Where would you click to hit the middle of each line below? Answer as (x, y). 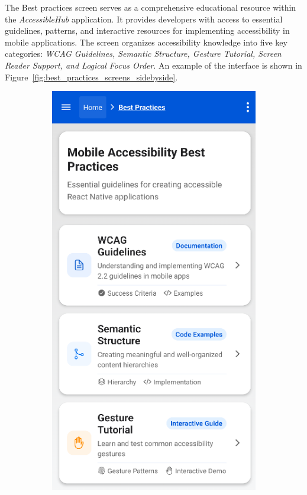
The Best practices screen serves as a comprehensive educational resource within (151, 7)
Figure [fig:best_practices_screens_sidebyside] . (91, 77)
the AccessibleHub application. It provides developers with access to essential (144, 19)
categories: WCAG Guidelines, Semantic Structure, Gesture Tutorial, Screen (143, 54)
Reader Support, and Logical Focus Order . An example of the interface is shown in (153, 65)
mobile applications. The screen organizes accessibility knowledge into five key (146, 42)
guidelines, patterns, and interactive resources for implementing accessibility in (147, 30)
